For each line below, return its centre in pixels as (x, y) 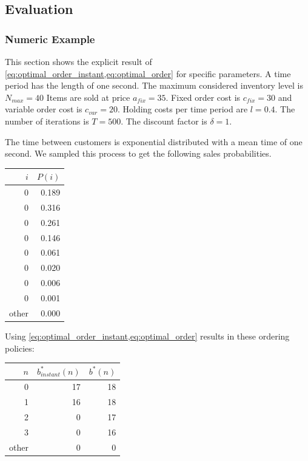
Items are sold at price (88, 97)
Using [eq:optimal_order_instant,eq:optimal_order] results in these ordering (147, 336)
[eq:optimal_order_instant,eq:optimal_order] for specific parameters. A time (148, 73)
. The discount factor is (164, 121)
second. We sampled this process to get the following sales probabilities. (138, 153)
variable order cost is (44, 109)
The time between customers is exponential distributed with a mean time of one (154, 141)
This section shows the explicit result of (79, 61)
